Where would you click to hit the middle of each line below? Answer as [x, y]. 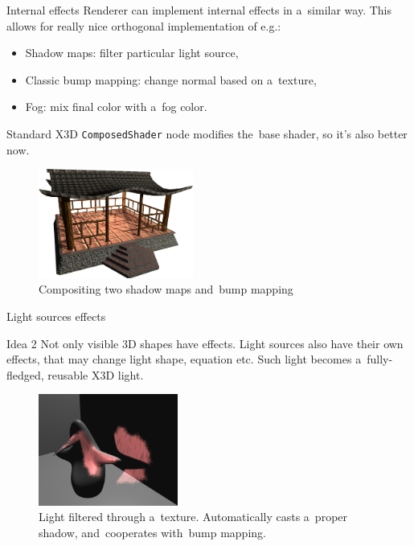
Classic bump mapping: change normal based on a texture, [171, 79]
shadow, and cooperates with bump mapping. [152, 532]
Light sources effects [56, 316]
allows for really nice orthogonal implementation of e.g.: [144, 25]
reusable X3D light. [96, 374]
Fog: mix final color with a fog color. [116, 107]
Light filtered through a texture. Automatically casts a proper [193, 517]
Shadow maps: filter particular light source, [132, 53]
